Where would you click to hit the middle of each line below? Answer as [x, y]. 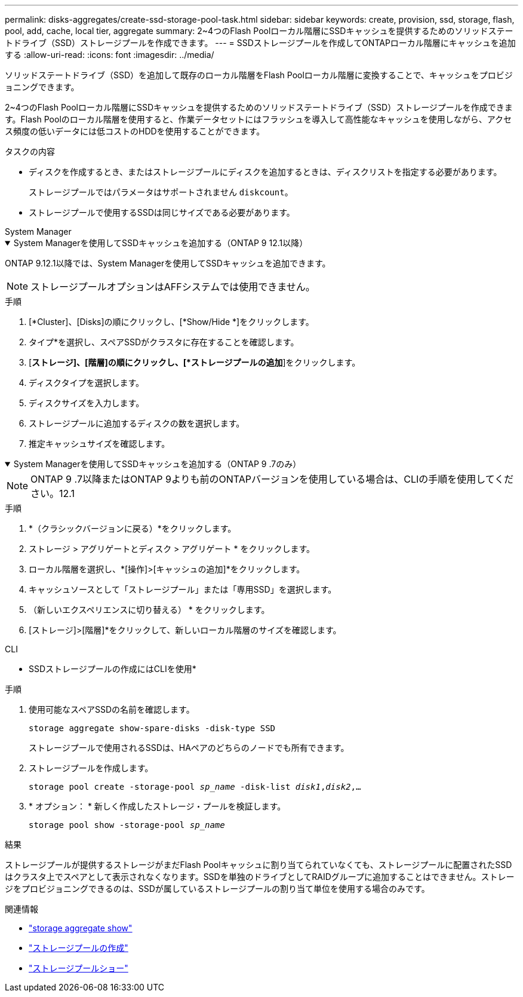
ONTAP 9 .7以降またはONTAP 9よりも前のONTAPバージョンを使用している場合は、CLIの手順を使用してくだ [272, 479]
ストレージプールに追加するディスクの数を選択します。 [137, 423]
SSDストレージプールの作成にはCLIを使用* [113, 669]
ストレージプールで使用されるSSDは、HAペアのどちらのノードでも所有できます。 [189, 748]
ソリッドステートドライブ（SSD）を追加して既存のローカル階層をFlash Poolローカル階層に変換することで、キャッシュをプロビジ [259, 75]
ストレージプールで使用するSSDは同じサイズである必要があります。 [162, 212]
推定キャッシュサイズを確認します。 [99, 444]
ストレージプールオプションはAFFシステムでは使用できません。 [173, 287]
